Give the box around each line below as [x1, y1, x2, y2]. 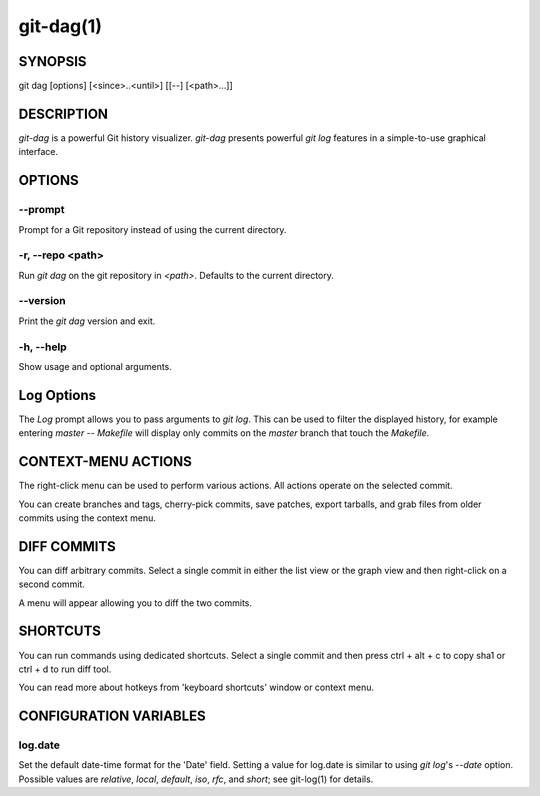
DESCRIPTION [18, 105, 109, 122]
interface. [18, 146, 59, 158]
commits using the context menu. [18, 511, 157, 524]
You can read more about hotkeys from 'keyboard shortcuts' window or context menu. [18, 681, 375, 694]
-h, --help [18, 340, 67, 354]
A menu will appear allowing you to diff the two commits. [18, 596, 253, 609]
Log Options [18, 386, 97, 404]
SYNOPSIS [18, 53, 87, 70]
